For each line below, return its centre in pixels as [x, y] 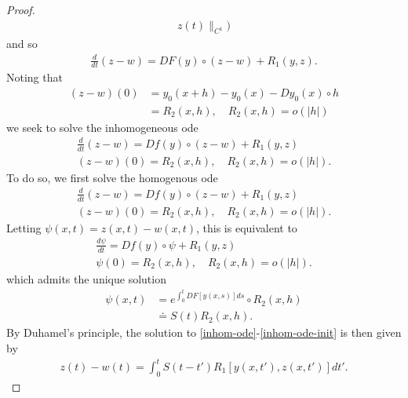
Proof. [21, 9]
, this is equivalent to [247, 227]
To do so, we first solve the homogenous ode [112, 177]
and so [22, 44]
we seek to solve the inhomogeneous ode [102, 127]
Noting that [35, 77]
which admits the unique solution [86, 278]
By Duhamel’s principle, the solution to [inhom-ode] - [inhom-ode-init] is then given [204, 332]
